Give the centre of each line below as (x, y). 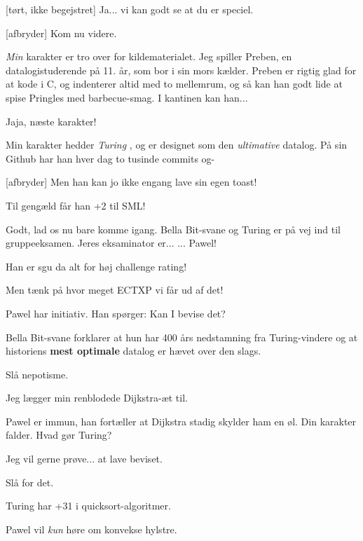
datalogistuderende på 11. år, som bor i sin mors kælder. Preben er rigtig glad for (181, 70)
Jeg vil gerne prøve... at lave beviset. (84, 459)
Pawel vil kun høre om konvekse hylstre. (91, 529)
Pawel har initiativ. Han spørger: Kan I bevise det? (116, 313)
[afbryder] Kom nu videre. (61, 33)
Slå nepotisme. (37, 374)
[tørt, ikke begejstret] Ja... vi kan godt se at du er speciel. (130, 9)
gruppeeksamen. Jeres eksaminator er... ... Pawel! (111, 243)
